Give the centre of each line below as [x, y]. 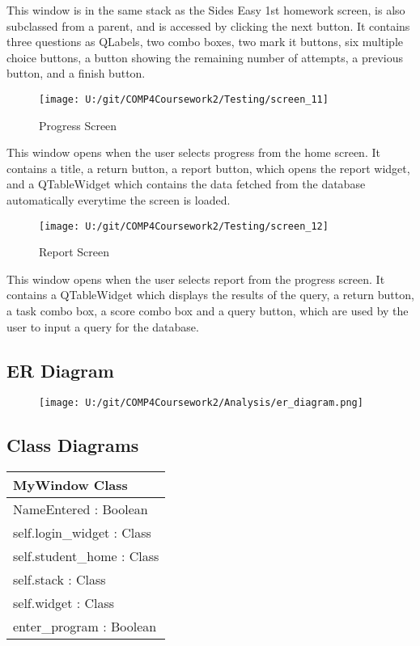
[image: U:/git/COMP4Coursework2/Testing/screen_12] [184, 226]
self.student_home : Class [86, 556]
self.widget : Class [64, 603]
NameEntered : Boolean [81, 509]
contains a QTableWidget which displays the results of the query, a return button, [210, 295]
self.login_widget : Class [82, 533]
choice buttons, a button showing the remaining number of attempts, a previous [205, 57]
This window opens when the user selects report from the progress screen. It [196, 279]
